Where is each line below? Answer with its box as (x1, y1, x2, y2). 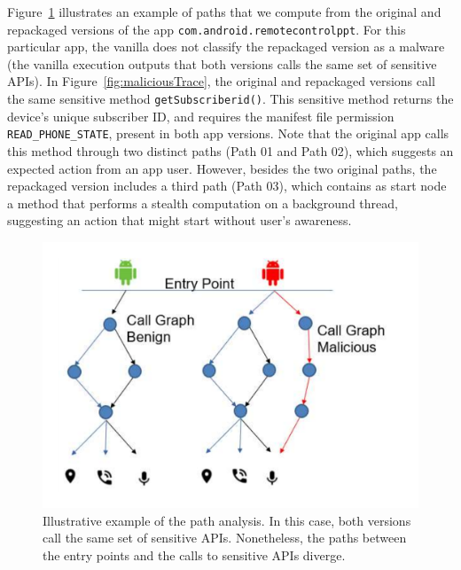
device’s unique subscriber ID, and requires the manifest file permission (7, 106, 395, 125)
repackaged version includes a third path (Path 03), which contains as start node (7, 176, 447, 195)
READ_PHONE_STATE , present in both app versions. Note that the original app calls (7, 124, 449, 143)
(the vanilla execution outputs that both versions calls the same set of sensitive (7, 54, 437, 73)
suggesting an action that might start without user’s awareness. (7, 211, 352, 230)
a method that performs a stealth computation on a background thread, (7, 193, 398, 212)
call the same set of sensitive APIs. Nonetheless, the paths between (43, 528, 407, 547)
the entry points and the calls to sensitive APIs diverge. (43, 545, 346, 564)
